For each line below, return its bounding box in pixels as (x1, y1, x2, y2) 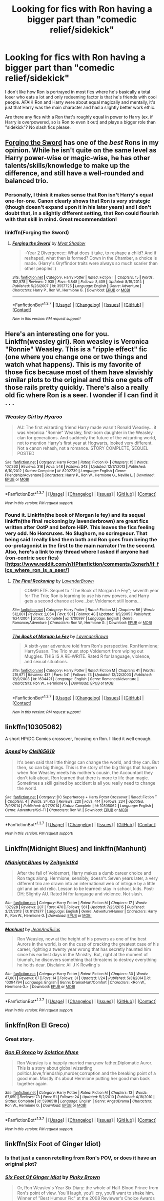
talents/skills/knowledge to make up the (5, 162, 130, 170)
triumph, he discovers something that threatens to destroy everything (17, 957, 157, 962)
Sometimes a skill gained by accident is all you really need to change (17, 780, 156, 786)
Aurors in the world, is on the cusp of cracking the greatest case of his (17, 941, 159, 947)
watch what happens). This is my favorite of (5, 360, 142, 368)
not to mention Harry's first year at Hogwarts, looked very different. (17, 440, 153, 446)
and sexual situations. (24, 658, 68, 664)
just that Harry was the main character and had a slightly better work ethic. (5, 104, 156, 110)
